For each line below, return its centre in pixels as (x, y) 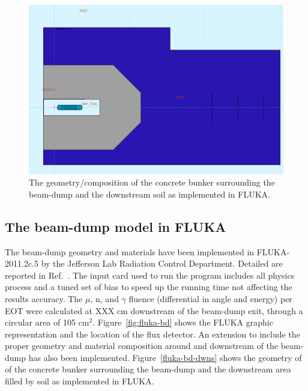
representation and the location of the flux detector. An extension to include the (152, 334)
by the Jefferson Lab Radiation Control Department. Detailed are (162, 263)
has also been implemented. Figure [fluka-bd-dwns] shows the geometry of (165, 357)
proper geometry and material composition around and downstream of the (142, 346)
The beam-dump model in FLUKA (116, 226)
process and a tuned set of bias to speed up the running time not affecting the (149, 287)
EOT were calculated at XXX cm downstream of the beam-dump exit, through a (154, 310)
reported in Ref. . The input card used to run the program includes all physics (150, 275)
